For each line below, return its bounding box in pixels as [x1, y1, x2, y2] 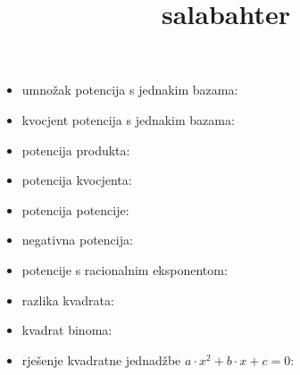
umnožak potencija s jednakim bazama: [21, 80, 238, 99]
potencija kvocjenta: [21, 171, 132, 189]
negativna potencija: [21, 230, 133, 249]
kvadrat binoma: [21, 321, 112, 339]
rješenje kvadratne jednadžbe [21, 350, 181, 369]
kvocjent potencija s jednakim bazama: [21, 110, 235, 129]
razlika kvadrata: [21, 290, 114, 309]
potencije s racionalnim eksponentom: [21, 260, 228, 279]
